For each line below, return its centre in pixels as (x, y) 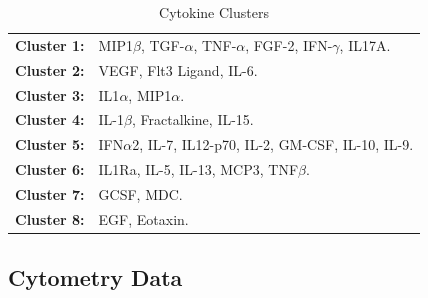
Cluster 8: (50, 218)
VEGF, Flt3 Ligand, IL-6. (178, 69)
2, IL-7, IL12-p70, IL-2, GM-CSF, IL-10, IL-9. (273, 144)
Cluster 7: (50, 193)
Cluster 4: (50, 119)
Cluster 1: (50, 44)
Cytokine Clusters (214, 12)
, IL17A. (365, 44)
